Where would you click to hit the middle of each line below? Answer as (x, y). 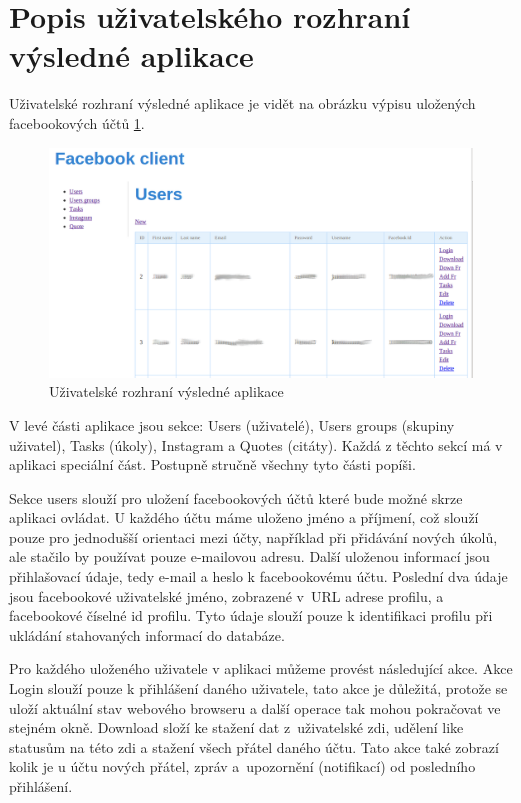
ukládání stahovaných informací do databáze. (147, 634)
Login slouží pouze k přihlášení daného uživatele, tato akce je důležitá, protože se (258, 688)
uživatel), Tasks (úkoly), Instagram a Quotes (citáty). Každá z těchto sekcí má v (256, 444)
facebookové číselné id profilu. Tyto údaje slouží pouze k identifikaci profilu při (251, 615)
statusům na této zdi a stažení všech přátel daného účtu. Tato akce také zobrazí (254, 746)
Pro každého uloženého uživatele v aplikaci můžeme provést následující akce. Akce (261, 668)
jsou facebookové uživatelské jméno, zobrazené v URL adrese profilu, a (226, 595)
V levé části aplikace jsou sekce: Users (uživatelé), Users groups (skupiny (232, 424)
